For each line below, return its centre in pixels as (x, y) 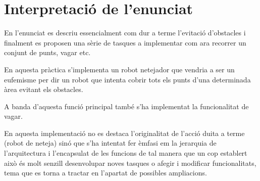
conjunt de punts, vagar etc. (47, 52)
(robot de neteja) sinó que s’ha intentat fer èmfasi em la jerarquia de (110, 143)
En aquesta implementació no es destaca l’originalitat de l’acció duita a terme (124, 133)
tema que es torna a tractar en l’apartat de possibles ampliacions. (106, 173)
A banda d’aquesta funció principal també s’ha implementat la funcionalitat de (126, 106)
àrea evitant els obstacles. (44, 89)
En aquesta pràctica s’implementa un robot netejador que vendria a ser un (119, 69)
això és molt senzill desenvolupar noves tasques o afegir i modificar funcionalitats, (130, 163)
